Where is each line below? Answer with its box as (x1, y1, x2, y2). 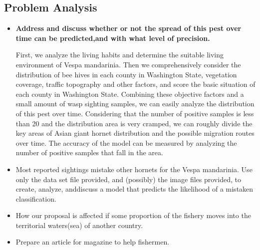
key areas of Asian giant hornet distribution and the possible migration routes (15, 128, 255, 138)
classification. (15, 193, 56, 204)
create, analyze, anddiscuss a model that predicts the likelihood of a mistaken (15, 184, 254, 194)
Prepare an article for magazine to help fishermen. (15, 237, 170, 247)
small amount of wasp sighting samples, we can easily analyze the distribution (15, 98, 255, 109)
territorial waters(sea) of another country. (15, 220, 143, 230)
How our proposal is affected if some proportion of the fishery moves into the (15, 210, 251, 221)
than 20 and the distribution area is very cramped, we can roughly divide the (15, 118, 253, 128)
